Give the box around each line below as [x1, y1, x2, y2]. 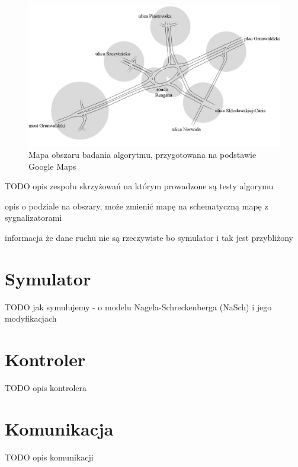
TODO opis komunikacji [5, 450, 94, 463]
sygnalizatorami [5, 211, 62, 224]
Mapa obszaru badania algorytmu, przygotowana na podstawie [28, 148, 257, 161]
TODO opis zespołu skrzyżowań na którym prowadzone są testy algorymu [5, 180, 274, 192]
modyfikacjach [5, 312, 57, 325]
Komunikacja [5, 416, 114, 440]
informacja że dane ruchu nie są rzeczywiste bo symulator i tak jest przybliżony [5, 231, 293, 244]
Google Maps [28, 160, 76, 172]
